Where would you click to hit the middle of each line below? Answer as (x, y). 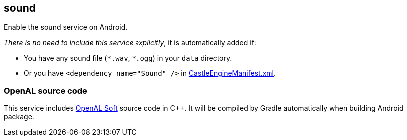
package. (19, 117)
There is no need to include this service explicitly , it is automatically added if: (130, 43)
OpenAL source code (46, 91)
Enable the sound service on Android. (66, 27)
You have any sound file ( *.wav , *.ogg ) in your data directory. (128, 58)
